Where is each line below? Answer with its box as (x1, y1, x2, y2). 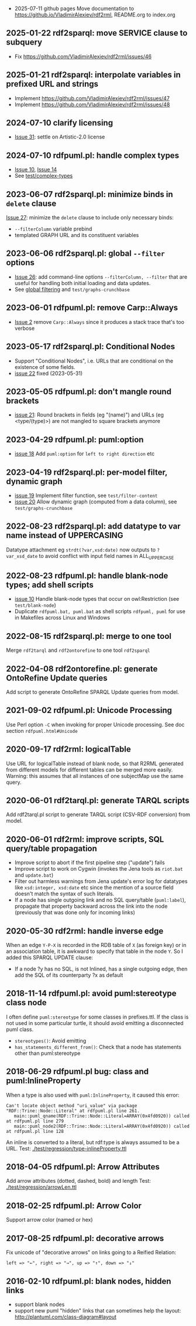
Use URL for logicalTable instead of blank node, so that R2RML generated (6, 760, 184, 767)
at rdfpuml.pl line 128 (6, 1128, 64, 1134)
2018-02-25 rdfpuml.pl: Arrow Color (6, 1200, 142, 1210)
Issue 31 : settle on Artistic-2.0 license (14, 133, 105, 140)
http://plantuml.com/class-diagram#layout (14, 1313, 117, 1320)
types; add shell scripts (6, 580, 94, 590)
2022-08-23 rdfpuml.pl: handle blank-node (6, 570, 169, 580)
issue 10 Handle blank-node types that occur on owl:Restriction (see (14, 596, 180, 603)
